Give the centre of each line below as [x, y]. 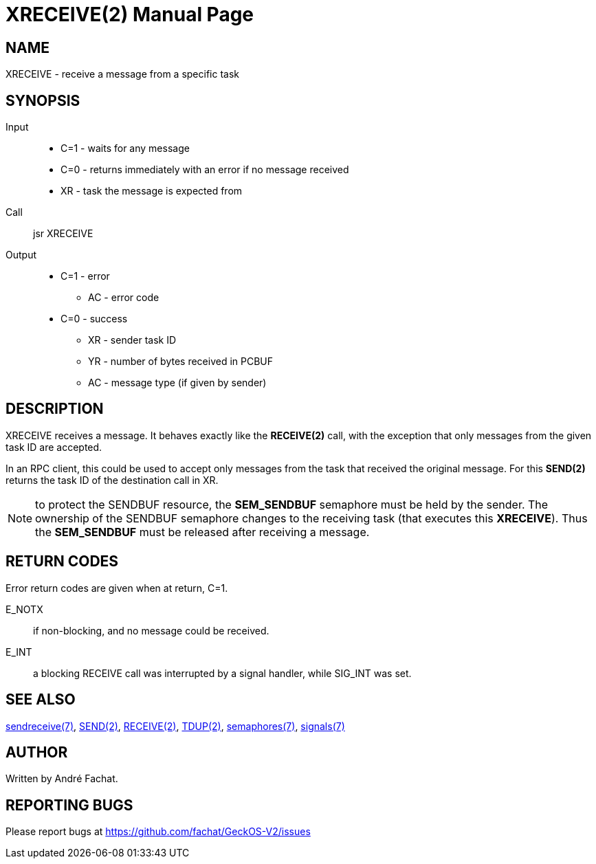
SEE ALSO [41, 700]
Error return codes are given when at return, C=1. [117, 588]
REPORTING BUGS [69, 805]
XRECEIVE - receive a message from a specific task [122, 74]
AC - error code [124, 298]
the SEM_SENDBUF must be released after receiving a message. [202, 532]
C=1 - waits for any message [125, 148]
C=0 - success [94, 319]
